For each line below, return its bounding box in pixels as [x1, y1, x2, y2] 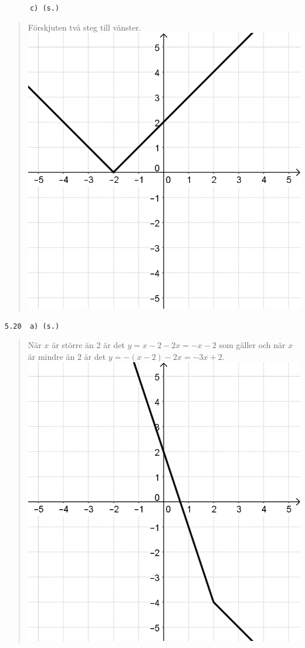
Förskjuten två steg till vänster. [28, 21, 141, 33]
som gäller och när [219, 339, 286, 351]
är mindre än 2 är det [28, 350, 106, 362]
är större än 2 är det [52, 339, 125, 351]
